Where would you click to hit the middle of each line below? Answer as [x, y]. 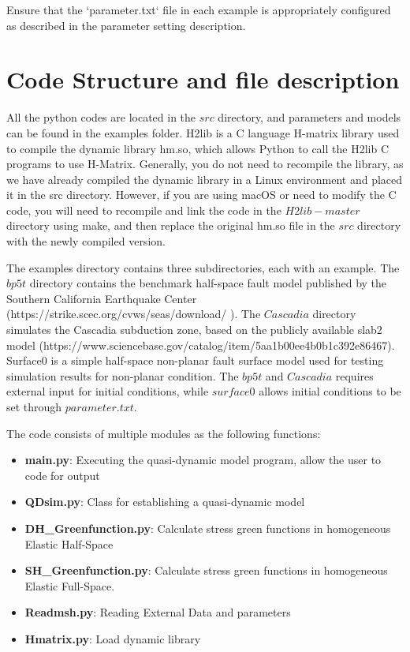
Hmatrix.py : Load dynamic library [113, 638]
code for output [62, 475]
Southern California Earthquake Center [102, 298]
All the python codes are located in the [101, 117]
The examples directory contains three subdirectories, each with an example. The [203, 267]
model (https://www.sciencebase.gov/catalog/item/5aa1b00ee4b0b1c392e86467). [201, 345]
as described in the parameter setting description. [126, 25]
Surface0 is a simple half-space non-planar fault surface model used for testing [195, 360]
